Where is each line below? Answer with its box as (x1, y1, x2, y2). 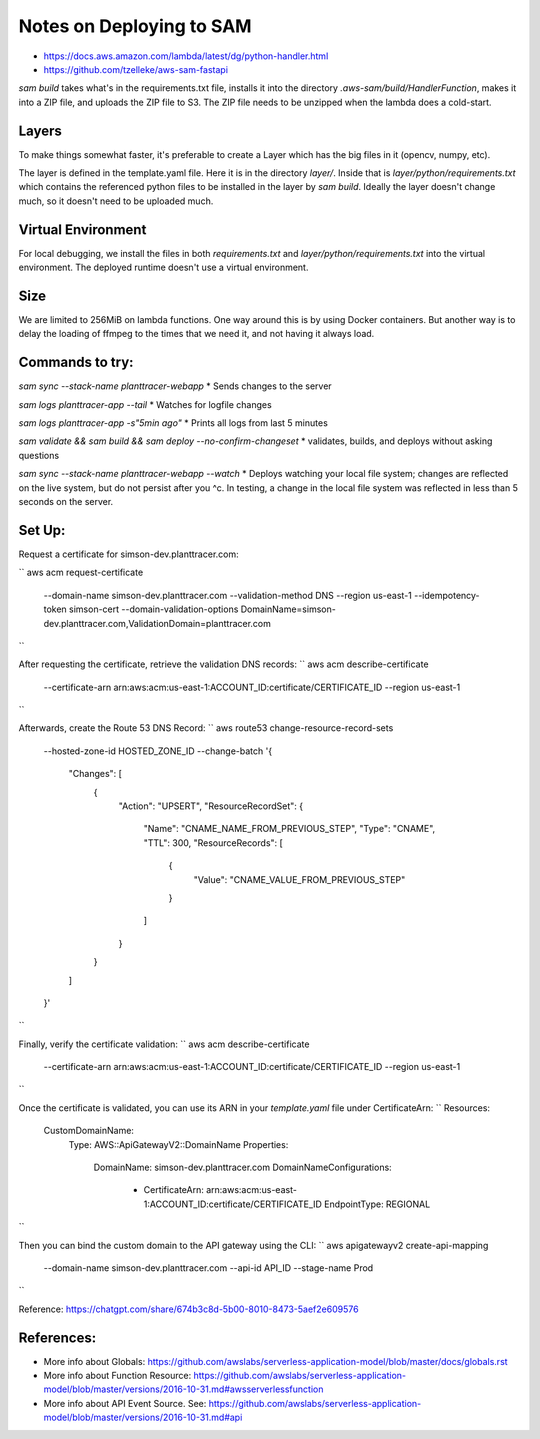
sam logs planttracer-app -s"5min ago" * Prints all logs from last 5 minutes (18, 417, 329, 429)
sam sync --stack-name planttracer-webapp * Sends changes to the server (18, 380, 332, 392)
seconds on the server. (18, 496, 114, 508)
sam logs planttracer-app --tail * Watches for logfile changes (18, 398, 272, 410)
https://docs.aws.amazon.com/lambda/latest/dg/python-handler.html (43, 50, 329, 62)
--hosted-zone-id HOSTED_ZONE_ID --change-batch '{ (43, 745, 273, 757)
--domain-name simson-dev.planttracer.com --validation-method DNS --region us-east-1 (43, 589, 412, 601)
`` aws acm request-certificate (18, 566, 144, 579)
